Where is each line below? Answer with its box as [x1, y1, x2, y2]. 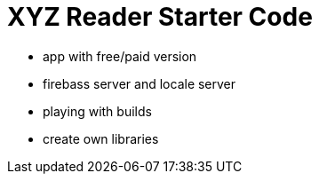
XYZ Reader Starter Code [7, 2, 313, 32]
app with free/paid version [43, 48, 197, 64]
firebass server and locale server [43, 75, 236, 91]
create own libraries [43, 130, 159, 146]
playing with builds [43, 103, 152, 119]
